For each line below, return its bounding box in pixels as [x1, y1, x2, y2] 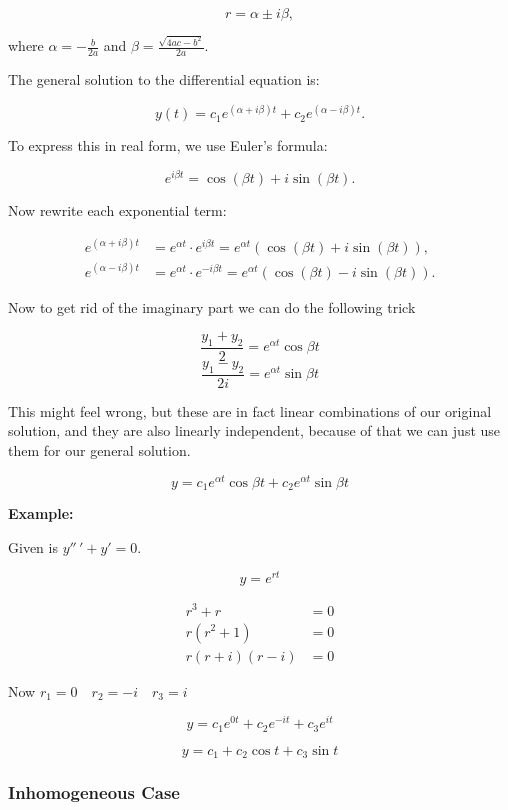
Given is [8, 536, 58, 557]
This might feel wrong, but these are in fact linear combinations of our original [8, 400, 492, 421]
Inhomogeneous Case [8, 780, 180, 805]
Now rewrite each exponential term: [8, 199, 227, 220]
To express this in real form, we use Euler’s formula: [8, 135, 328, 156]
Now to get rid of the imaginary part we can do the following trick [8, 296, 416, 317]
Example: [8, 503, 74, 524]
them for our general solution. [8, 440, 191, 461]
